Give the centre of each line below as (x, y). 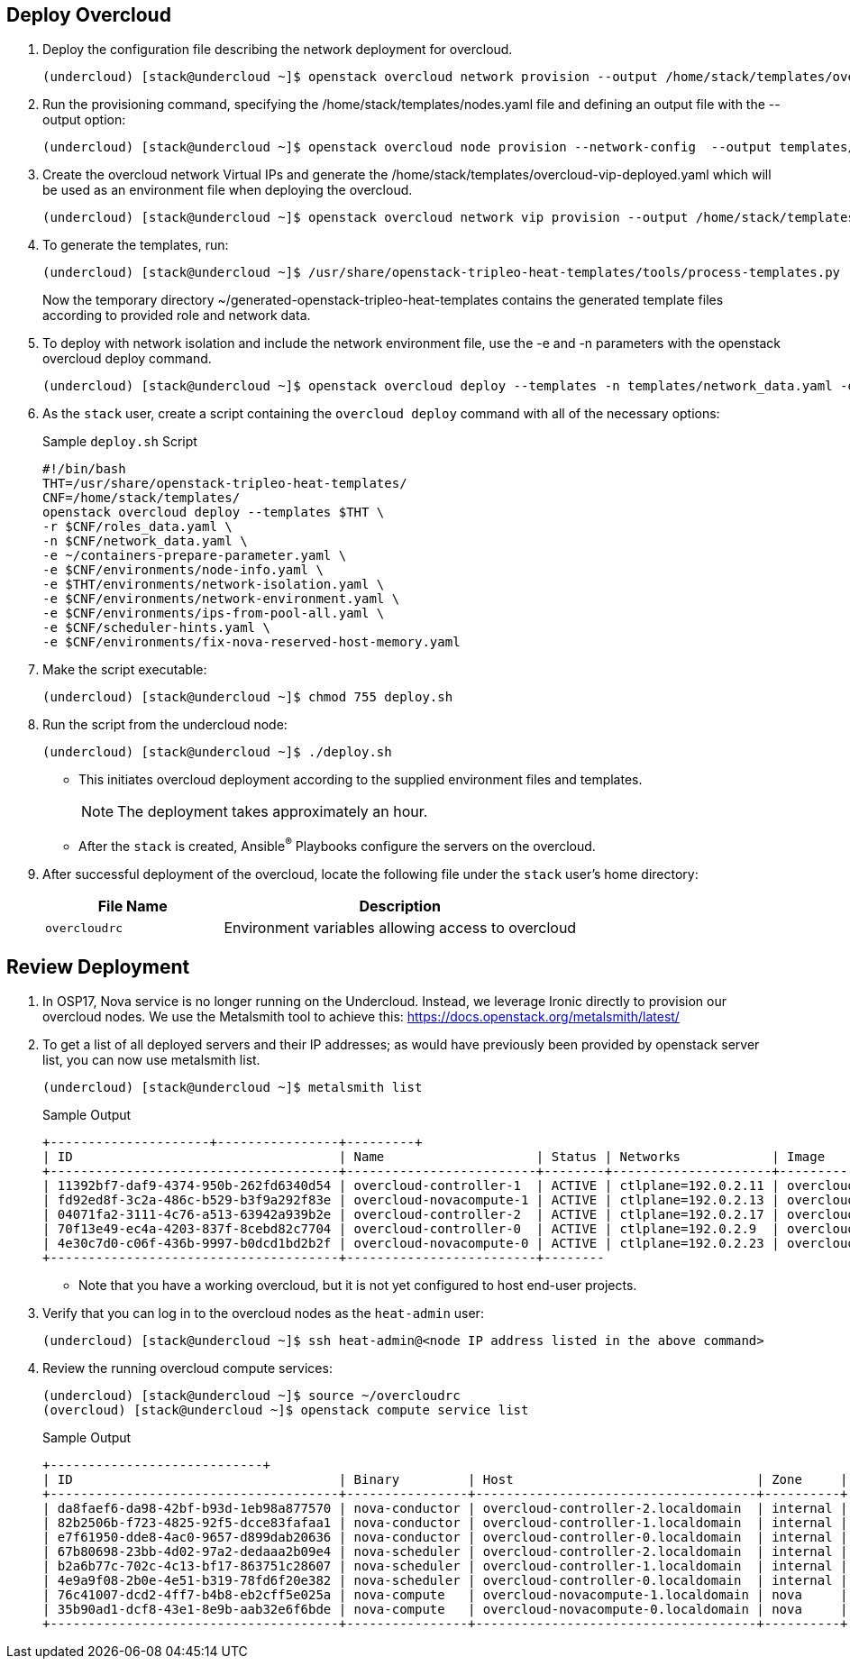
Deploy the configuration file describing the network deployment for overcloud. (278, 50)
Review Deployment (98, 966)
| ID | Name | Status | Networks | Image (434, 1156)
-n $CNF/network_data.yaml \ (145, 541)
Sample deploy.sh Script (120, 442)
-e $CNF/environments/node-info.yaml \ (183, 570)
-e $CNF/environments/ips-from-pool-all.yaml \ (214, 613)
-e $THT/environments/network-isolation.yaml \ (214, 585)
